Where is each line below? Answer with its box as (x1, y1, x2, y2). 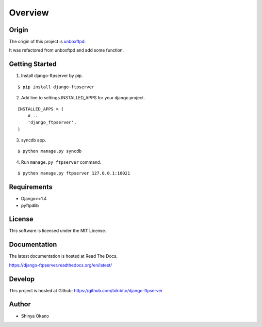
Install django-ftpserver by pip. (21, 73, 83, 78)
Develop (9, 275, 35, 283)
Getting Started (9, 60, 57, 68)
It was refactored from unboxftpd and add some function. (9, 47, 124, 53)
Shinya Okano (21, 313, 49, 319)
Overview (9, 7, 49, 18)
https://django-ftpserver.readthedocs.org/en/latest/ (9, 262, 112, 268)
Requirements (9, 183, 53, 191)
